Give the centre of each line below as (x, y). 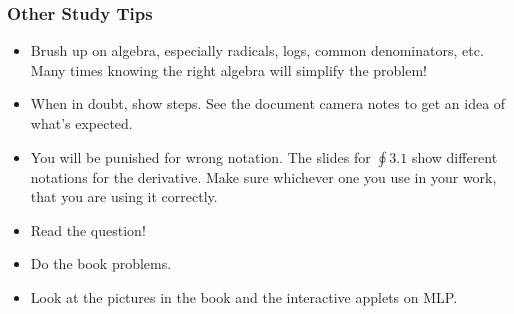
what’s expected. (81, 123)
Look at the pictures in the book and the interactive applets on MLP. (244, 296)
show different (454, 156)
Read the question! (88, 229)
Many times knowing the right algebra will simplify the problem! (228, 69)
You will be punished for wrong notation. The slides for (200, 156)
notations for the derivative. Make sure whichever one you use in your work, (263, 176)
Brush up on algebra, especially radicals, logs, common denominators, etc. (257, 50)
